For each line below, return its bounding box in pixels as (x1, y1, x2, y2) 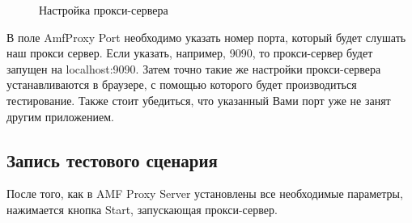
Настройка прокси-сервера (39, 2, 168, 18)
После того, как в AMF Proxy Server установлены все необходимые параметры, (6, 185, 403, 202)
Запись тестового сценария (6, 147, 218, 172)
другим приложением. (6, 107, 114, 124)
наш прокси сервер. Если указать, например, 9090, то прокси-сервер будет (6, 44, 373, 61)
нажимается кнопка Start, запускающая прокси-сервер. (6, 200, 278, 217)
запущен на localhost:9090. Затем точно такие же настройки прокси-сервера (6, 60, 381, 77)
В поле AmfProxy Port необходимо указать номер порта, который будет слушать (6, 28, 406, 45)
